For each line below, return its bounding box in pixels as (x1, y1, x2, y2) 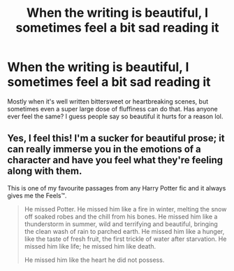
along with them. (7, 165, 82, 177)
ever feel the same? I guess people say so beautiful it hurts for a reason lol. (7, 112, 224, 120)
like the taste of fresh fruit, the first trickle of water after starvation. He (24, 235, 227, 243)
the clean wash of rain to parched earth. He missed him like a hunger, (24, 227, 225, 235)
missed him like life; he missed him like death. (24, 242, 156, 250)
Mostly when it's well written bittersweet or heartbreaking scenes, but (7, 97, 208, 106)
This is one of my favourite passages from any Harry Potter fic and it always (7, 183, 226, 192)
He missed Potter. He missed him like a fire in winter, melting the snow (24, 204, 227, 213)
